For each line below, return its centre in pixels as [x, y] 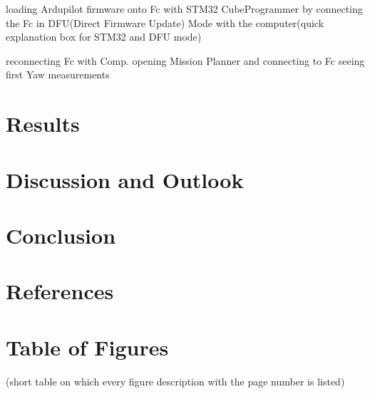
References [60, 291]
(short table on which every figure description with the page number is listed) [175, 381]
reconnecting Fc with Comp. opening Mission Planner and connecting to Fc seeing [185, 60]
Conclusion [61, 235]
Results [43, 124]
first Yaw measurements [58, 74]
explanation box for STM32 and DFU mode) [104, 37]
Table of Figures [87, 347]
